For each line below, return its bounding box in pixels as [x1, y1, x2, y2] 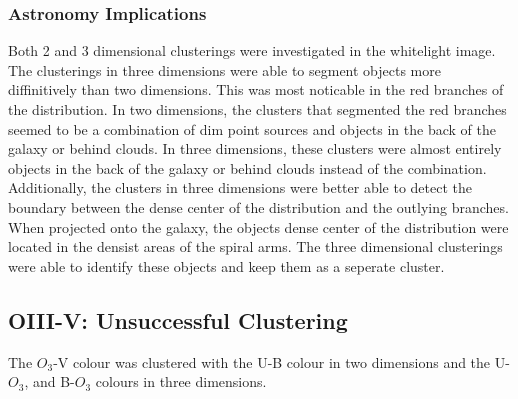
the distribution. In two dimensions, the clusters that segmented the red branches [8, 99, 507, 119]
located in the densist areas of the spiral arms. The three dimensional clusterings [8, 236, 503, 257]
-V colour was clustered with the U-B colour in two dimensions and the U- [53, 351, 510, 372]
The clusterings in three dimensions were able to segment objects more [8, 59, 441, 80]
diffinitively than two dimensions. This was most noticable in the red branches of [8, 79, 504, 100]
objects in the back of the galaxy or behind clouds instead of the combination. [8, 157, 487, 178]
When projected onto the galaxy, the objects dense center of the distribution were [8, 216, 509, 237]
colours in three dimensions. [95, 371, 267, 392]
